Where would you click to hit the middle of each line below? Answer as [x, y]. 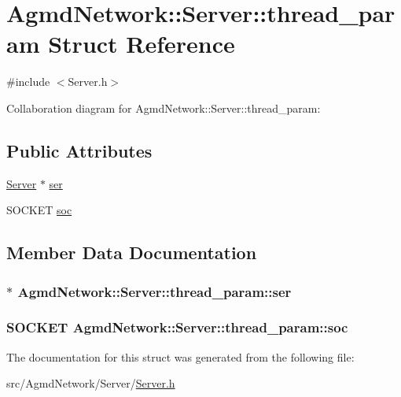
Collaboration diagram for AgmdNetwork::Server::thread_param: [164, 108]
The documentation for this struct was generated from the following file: [180, 356]
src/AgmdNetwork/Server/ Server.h [91, 383]
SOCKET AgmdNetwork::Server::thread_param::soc [177, 327]
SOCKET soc [39, 210]
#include [28, 82]
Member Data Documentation [132, 252]
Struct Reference [142, 44]
